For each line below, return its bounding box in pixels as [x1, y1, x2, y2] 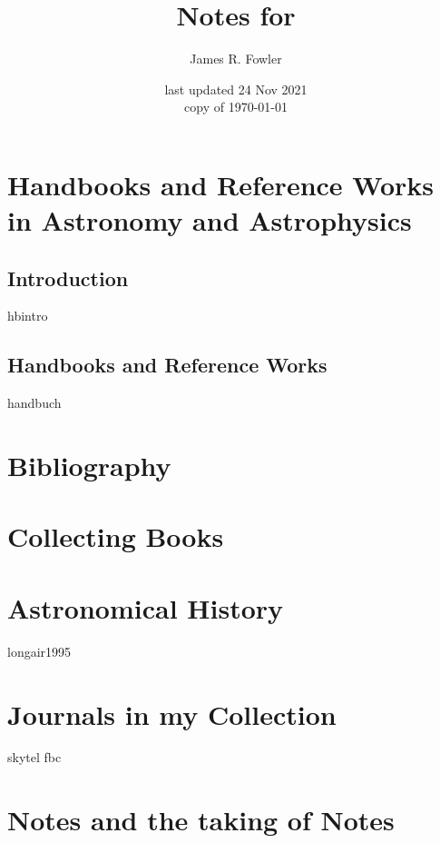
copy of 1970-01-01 [184, 97, 288, 116]
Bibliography [7, 447, 171, 484]
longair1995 [7, 641, 72, 660]
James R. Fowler [190, 49, 282, 68]
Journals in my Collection [7, 695, 337, 732]
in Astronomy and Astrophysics [7, 202, 412, 239]
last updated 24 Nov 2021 [164, 79, 308, 98]
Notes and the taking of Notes [7, 801, 395, 838]
